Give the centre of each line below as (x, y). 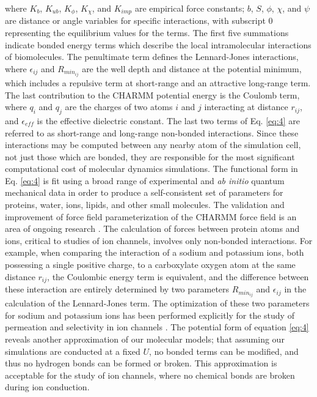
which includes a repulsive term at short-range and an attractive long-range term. (158, 82)
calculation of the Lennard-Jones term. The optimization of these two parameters (157, 303)
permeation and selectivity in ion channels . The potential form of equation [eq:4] (157, 327)
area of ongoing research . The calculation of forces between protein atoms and (152, 228)
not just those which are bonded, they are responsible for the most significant (150, 156)
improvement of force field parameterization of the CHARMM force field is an (151, 216)
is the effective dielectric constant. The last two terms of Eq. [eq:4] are (168, 120)
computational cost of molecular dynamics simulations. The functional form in (151, 169)
